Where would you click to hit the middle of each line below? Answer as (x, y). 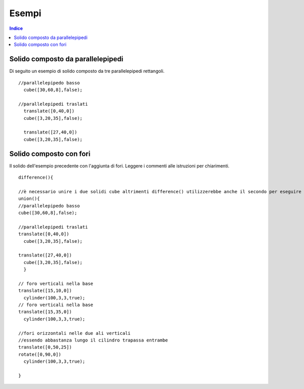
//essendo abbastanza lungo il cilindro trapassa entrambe (93, 340)
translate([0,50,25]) (45, 347)
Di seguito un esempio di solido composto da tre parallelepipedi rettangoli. (87, 71)
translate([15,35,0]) (45, 312)
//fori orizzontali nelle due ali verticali (75, 333)
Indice (16, 28)
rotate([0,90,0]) (40, 354)
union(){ (29, 199)
